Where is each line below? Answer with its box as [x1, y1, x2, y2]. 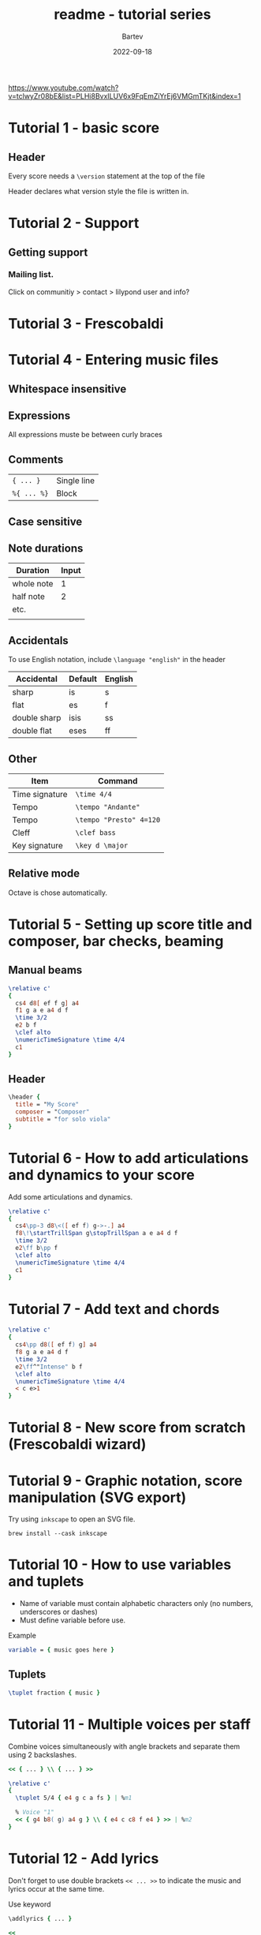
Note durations [8, 541, 84, 555]
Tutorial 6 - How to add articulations [8, 1149, 249, 1167]
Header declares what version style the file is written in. [8, 186, 189, 196]
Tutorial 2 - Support [8, 215, 140, 232]
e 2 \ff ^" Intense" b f [15, 1363, 83, 1371]
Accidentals [8, 634, 69, 647]
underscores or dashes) [19, 1608, 99, 1617]
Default [69, 673, 97, 684]
